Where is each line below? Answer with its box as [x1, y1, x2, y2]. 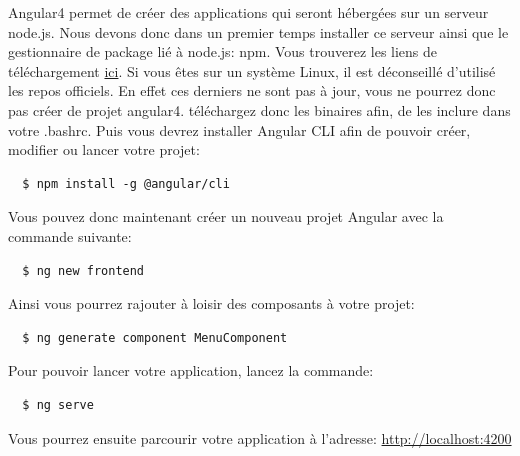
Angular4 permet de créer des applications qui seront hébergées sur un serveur [8, 2, 489, 22]
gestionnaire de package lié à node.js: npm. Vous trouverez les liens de [8, 41, 438, 62]
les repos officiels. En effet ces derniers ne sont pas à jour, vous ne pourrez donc [8, 80, 496, 101]
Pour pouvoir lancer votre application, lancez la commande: [8, 360, 374, 381]
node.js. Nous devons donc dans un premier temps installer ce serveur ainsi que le [8, 21, 509, 42]
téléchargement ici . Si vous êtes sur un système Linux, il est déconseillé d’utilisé [8, 60, 496, 81]
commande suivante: [8, 225, 132, 246]
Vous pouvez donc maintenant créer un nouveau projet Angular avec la [8, 206, 444, 227]
